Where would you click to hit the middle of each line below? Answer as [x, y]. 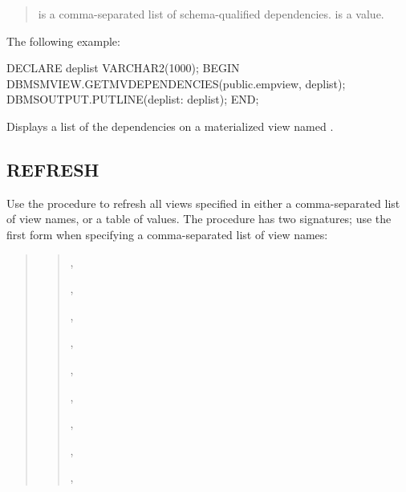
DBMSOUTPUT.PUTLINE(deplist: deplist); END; [133, 99]
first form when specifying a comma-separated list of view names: [167, 234]
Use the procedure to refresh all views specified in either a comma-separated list [203, 203]
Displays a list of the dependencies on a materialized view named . [170, 126]
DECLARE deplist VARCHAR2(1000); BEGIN [123, 68]
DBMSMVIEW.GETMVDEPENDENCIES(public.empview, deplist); [176, 83]
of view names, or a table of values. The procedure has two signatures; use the [199, 219]
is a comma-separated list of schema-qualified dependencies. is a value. [211, 14]
